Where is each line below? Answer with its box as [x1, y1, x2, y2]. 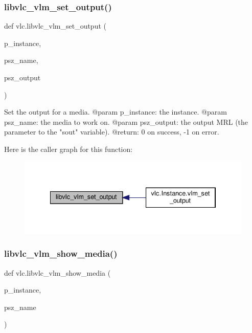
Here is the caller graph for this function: [4, 143, 133, 154]
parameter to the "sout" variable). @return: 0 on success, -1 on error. [4, 126, 219, 137]
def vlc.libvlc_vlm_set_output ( [4, 20, 106, 31]
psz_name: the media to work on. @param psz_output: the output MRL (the [4, 116, 248, 127]
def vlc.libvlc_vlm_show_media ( [4, 267, 111, 278]
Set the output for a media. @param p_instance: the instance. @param [4, 106, 227, 117]
